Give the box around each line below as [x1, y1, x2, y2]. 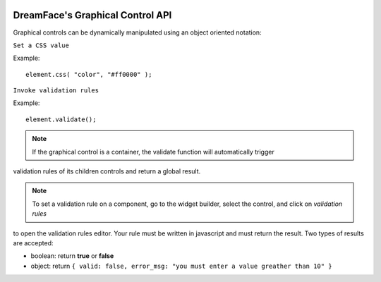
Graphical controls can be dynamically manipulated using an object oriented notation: [13, 28, 262, 37]
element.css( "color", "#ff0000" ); [25, 70, 152, 78]
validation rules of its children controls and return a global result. [13, 167, 201, 176]
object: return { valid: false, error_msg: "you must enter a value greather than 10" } [30, 262, 332, 270]
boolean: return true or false [30, 252, 114, 260]
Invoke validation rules [13, 87, 99, 94]
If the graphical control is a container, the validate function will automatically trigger [32, 147, 274, 156]
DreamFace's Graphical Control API [13, 9, 172, 21]
